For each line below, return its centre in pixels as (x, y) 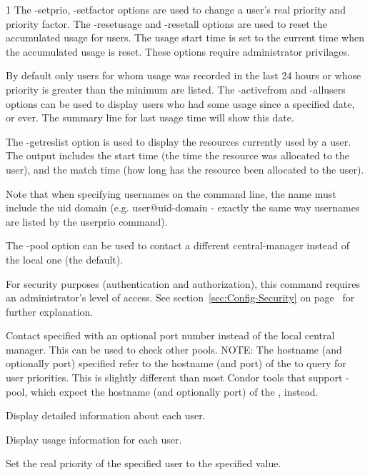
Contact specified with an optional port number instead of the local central (170, 335)
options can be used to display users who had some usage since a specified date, (180, 103)
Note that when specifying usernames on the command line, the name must (171, 193)
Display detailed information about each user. (106, 415)
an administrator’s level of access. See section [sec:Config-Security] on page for (180, 297)
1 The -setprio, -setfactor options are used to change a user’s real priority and (176, 9)
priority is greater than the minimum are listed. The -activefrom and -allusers (176, 89)
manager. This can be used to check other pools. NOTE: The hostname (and (174, 349)
